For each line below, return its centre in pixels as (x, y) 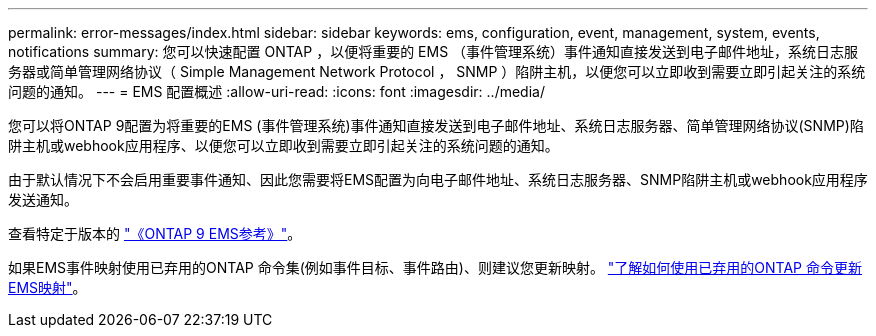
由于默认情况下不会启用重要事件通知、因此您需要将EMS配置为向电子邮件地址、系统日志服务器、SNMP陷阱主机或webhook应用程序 (438, 179)
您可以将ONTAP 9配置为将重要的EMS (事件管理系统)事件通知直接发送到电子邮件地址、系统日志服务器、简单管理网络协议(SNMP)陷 (436, 125)
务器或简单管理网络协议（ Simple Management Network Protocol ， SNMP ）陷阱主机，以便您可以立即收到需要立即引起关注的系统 (437, 71)
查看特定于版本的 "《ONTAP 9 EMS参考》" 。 (155, 233)
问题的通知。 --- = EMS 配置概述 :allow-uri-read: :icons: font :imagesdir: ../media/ (276, 91)
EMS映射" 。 (47, 287)
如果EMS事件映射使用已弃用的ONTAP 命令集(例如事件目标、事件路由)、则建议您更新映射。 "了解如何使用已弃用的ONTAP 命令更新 (435, 267)
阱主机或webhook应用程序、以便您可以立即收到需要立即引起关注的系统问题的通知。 (283, 145)
